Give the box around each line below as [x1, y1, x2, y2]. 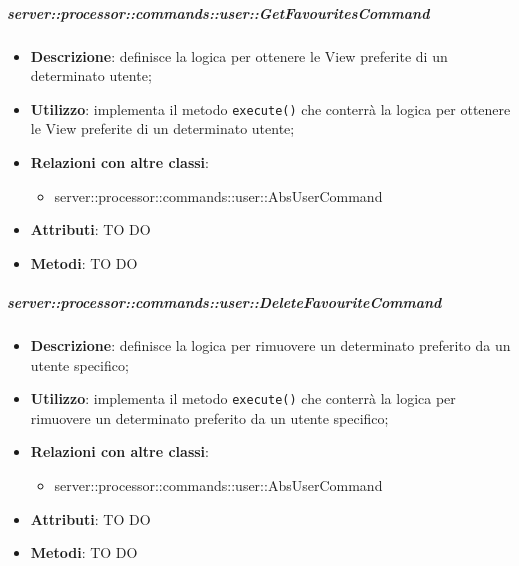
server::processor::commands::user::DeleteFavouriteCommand [7, 291, 442, 312]
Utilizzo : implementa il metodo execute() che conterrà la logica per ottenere [30, 98, 511, 119]
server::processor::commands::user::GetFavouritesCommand [7, 2, 430, 23]
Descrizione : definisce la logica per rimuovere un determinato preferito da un [30, 334, 511, 355]
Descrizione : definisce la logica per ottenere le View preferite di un [30, 45, 448, 66]
